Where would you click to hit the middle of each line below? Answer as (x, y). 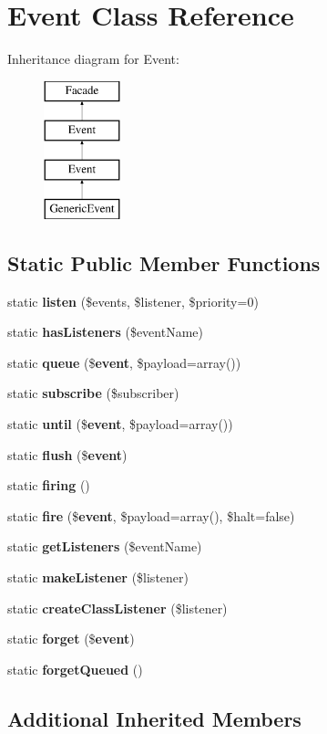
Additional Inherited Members (154, 718)
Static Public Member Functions (164, 262)
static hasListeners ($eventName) (105, 332)
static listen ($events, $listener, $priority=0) (133, 301)
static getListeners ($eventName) (105, 546)
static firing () (49, 485)
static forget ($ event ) (71, 639)
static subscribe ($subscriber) (93, 393)
